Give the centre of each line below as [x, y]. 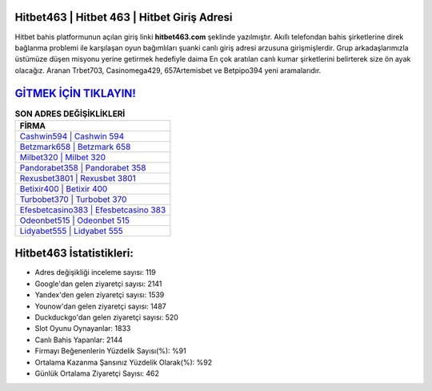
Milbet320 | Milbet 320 [63, 157]
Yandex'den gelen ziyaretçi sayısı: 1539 [100, 295]
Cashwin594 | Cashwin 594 [72, 136]
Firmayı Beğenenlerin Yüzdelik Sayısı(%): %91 [111, 351]
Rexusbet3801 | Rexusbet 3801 [78, 178]
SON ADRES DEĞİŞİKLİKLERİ [70, 114]
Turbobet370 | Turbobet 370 [73, 199]
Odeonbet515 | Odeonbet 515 [75, 220]
